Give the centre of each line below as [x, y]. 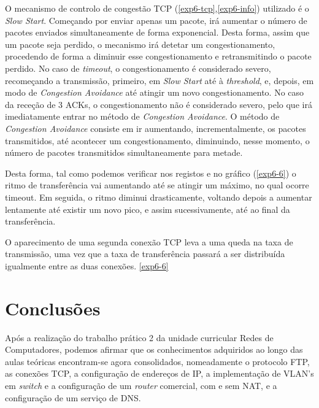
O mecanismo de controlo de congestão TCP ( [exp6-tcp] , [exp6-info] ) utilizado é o [157, 8]
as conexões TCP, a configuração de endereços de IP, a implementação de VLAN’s [159, 373]
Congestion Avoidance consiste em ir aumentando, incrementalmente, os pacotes [156, 128]
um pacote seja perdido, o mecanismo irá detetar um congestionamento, [140, 44]
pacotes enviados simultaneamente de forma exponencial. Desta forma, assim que [157, 32]
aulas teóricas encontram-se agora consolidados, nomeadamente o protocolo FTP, [157, 361]
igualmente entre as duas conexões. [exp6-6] [87, 265]
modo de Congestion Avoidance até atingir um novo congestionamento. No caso [155, 92]
